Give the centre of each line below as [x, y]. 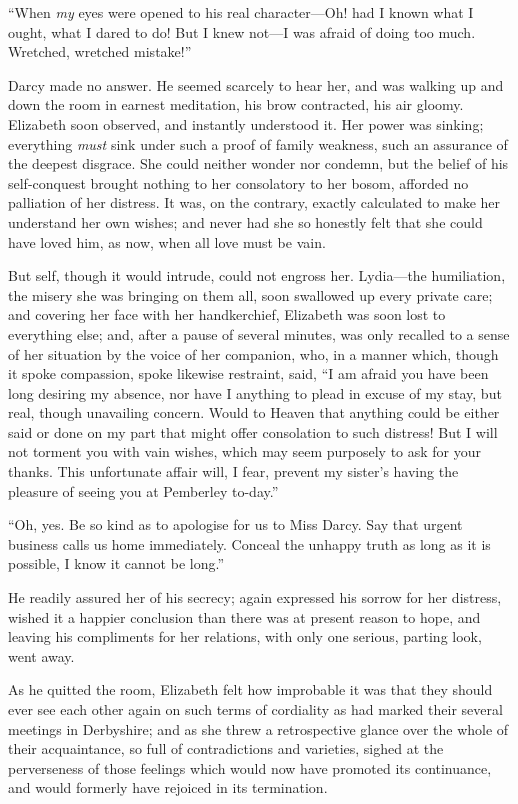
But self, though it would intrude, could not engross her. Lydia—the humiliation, [257, 275]
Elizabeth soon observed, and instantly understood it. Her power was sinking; [246, 123]
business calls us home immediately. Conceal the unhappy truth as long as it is [249, 543]
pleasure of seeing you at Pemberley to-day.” [143, 490]
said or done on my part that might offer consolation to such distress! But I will [253, 431]
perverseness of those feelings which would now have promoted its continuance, [250, 767]
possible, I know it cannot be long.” [116, 563]
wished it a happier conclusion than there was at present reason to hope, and [244, 616]
